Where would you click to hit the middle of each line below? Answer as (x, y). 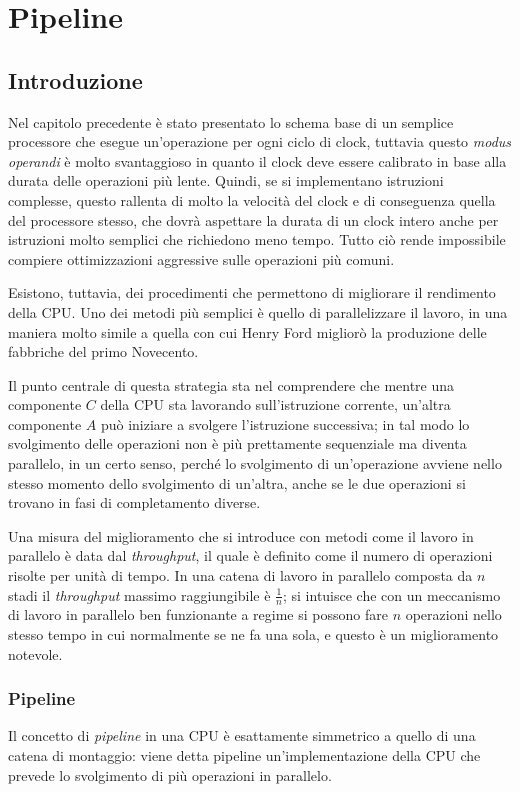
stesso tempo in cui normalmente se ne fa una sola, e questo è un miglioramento (253, 634)
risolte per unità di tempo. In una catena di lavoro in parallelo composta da (240, 575)
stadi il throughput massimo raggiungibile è (139, 594)
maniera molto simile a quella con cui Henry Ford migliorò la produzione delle (247, 331)
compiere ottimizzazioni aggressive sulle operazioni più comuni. (201, 258)
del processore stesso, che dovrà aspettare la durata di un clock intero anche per (253, 219)
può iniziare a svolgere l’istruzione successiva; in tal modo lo (285, 423)
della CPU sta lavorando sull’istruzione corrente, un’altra (275, 404)
